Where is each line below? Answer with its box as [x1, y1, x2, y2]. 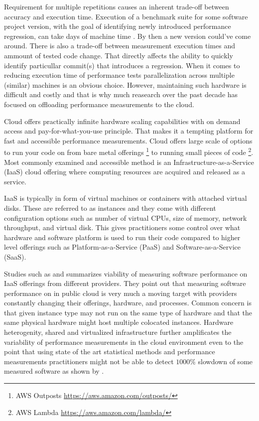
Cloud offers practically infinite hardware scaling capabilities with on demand [4, 116, 241, 126]
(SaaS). [4, 251, 26, 262]
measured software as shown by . [4, 366, 104, 376]
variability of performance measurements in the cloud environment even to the [4, 336, 244, 347]
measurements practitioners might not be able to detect [4, 356, 174, 366]
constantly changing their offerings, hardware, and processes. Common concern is [4, 297, 252, 308]
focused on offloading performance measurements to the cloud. [4, 99, 194, 109]
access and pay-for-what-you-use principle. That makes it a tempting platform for [4, 126, 254, 136]
